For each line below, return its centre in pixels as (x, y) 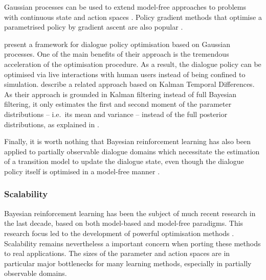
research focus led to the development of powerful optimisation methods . (119, 233)
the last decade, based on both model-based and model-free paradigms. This (124, 223)
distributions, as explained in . (52, 124)
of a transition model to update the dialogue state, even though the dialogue (124, 161)
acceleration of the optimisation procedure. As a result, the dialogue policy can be (133, 64)
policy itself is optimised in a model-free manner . (82, 171)
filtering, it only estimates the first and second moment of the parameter (118, 104)
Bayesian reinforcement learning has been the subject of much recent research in (130, 213)
